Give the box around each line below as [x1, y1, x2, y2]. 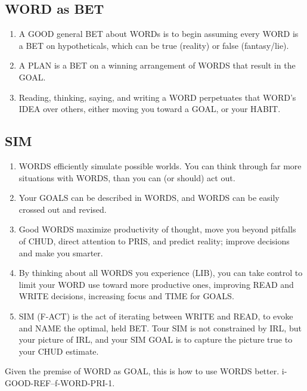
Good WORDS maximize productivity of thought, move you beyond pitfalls [18, 223, 296, 235]
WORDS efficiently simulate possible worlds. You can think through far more [18, 159, 302, 172]
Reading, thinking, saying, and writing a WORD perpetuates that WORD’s [18, 91, 296, 103]
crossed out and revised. [18, 203, 107, 215]
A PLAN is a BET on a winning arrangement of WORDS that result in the [18, 59, 296, 72]
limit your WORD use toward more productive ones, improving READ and [18, 278, 294, 290]
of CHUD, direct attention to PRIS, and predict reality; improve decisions [18, 234, 290, 247]
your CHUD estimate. [18, 345, 99, 357]
